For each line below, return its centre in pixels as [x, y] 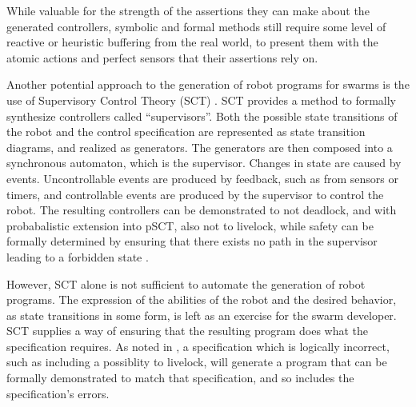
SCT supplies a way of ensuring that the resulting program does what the [188, 331]
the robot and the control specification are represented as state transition [186, 132]
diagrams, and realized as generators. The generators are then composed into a [200, 147]
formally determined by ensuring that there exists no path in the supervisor [192, 241]
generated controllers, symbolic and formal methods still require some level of [196, 26]
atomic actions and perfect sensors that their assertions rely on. [162, 57]
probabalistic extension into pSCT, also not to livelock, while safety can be [190, 225]
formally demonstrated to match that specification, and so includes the [180, 378]
